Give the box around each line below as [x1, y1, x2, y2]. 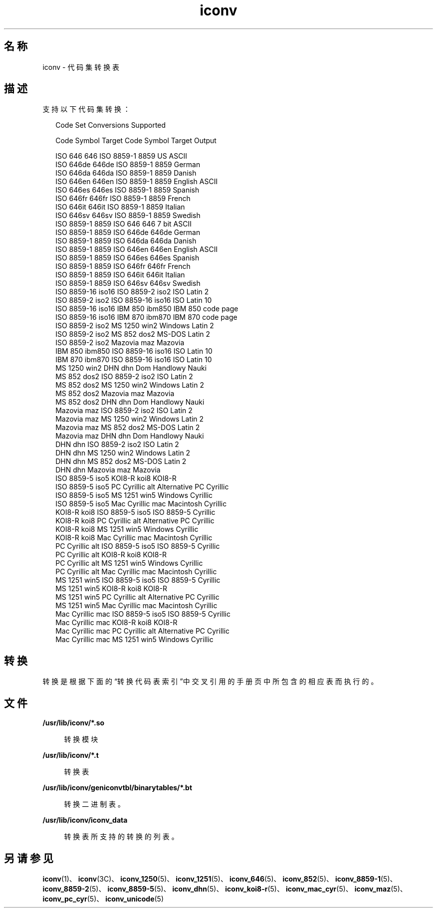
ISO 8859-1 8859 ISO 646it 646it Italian [55, 270, 185, 279]
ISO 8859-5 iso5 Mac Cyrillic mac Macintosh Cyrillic [55, 499, 227, 508]
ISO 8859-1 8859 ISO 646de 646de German [55, 228, 201, 237]
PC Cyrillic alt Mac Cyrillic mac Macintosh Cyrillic [55, 567, 217, 576]
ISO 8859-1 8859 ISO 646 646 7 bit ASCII [55, 220, 192, 228]
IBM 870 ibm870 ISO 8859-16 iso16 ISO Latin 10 [55, 355, 212, 364]
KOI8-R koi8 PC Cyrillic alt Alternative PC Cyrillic [55, 516, 215, 525]
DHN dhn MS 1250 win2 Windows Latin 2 [55, 449, 191, 457]
